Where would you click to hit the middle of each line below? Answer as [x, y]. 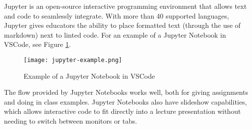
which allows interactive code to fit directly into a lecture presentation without [123, 111]
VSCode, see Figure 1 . [38, 44]
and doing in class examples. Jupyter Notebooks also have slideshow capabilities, [126, 101]
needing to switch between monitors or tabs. [70, 121]
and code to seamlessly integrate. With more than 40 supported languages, [117, 15]
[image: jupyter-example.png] [73, 60]
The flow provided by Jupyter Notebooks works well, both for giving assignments [126, 92]
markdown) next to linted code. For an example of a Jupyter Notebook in [115, 34]
